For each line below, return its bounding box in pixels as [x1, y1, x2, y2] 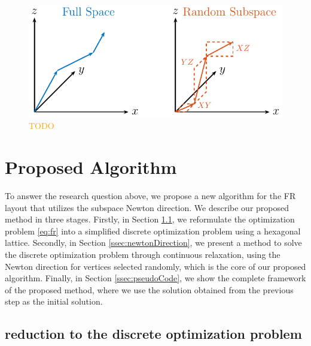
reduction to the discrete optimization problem [5, 324, 302, 343]
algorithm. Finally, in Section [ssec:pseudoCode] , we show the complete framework [5, 272, 306, 284]
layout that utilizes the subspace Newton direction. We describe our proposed [5, 201, 289, 213]
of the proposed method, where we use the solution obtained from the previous [5, 283, 294, 296]
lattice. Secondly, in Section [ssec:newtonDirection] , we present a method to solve [5, 236, 302, 249]
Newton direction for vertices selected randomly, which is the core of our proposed [5, 260, 306, 272]
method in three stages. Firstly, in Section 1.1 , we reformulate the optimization [5, 213, 295, 225]
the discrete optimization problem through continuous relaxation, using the [5, 248, 280, 260]
